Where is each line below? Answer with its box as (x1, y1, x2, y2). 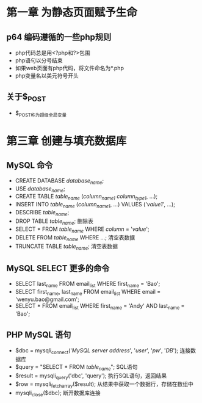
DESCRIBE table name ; (15, 208, 70, 217)
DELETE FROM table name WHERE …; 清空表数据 (15, 234, 135, 243)
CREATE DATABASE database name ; (15, 176, 104, 186)
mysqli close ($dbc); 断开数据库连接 (15, 389, 101, 398)
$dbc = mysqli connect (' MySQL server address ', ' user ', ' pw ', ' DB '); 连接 (15, 346, 191, 355)
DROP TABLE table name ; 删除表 (15, 217, 93, 226)
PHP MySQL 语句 (6, 329, 71, 339)
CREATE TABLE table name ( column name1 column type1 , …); (15, 193, 158, 201)
